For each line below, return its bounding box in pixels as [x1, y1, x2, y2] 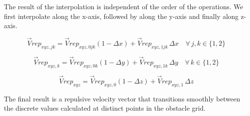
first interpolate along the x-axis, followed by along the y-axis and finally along [4, 11, 239, 21]
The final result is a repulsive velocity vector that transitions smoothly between [4, 93, 240, 103]
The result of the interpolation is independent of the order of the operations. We [4, 1, 243, 11]
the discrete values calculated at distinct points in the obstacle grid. [4, 103, 206, 113]
